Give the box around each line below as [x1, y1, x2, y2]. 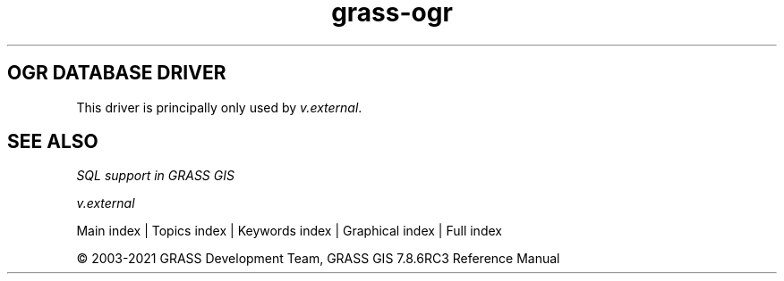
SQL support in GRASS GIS [76, 168, 234, 184]
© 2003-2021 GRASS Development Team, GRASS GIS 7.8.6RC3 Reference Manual [76, 251, 560, 267]
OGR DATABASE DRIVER [7, 62, 226, 85]
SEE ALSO [7, 130, 98, 153]
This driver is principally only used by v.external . [76, 99, 362, 115]
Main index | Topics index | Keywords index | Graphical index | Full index [76, 223, 502, 239]
